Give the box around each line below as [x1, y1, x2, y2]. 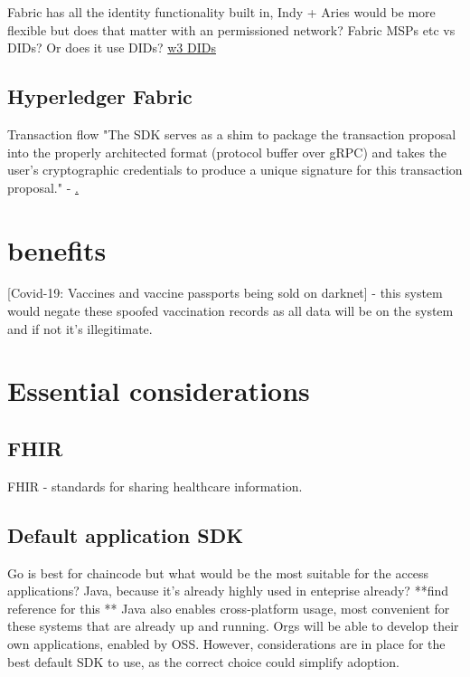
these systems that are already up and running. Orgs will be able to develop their [7, 616, 459, 635]
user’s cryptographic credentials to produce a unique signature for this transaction [7, 160, 463, 179]
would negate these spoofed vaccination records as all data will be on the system [7, 301, 454, 320]
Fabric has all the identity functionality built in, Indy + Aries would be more [7, 3, 436, 21]
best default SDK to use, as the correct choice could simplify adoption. [7, 652, 399, 671]
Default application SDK [7, 520, 244, 548]
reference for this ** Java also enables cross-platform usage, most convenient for [7, 598, 450, 617]
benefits [7, 231, 107, 268]
